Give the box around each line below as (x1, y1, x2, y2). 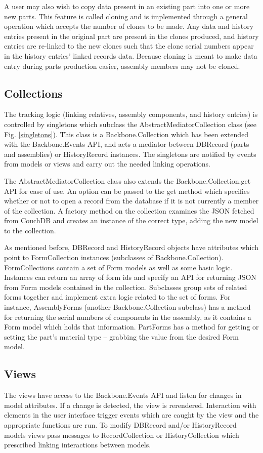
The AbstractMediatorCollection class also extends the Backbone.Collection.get (4, 175, 251, 186)
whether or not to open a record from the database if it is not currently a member (4, 195, 259, 206)
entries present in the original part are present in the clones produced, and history (4, 30, 259, 41)
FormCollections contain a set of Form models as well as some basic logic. (4, 262, 233, 272)
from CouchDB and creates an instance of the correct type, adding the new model (4, 215, 258, 226)
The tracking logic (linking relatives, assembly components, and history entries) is (4, 109, 258, 119)
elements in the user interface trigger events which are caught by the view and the (4, 409, 259, 420)
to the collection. (4, 225, 56, 235)
